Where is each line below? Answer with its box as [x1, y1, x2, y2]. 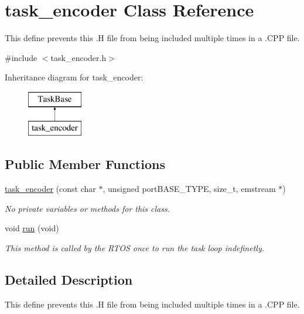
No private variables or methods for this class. [5, 202, 170, 214]
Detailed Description [5, 271, 133, 289]
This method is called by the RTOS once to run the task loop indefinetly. [5, 242, 265, 254]
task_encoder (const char [5, 183, 96, 195]
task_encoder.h [50, 51, 107, 63]
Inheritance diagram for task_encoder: [5, 71, 144, 83]
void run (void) [5, 222, 59, 234]
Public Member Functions [5, 155, 165, 173]
